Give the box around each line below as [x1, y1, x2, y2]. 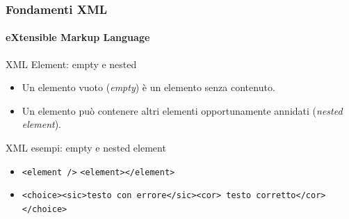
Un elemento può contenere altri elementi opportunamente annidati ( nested [22, 103, 343, 117]
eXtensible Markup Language [6, 30, 150, 44]
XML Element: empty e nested [6, 56, 137, 71]
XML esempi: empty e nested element [6, 140, 166, 155]
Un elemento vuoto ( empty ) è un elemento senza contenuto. [22, 80, 275, 95]
